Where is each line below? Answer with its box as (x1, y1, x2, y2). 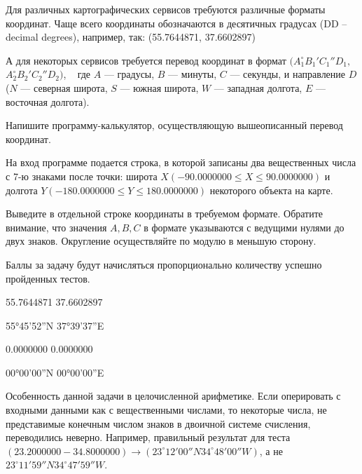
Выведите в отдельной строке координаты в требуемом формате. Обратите (6, 206, 323, 221)
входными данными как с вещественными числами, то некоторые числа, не (6, 402, 327, 417)
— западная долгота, (214, 80, 302, 95)
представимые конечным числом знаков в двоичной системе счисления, (6, 416, 311, 431)
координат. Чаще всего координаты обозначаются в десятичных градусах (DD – (6, 15, 347, 30)
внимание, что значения (6, 219, 107, 234)
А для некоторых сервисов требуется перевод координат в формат (6, 53, 286, 67)
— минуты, (168, 67, 217, 81)
